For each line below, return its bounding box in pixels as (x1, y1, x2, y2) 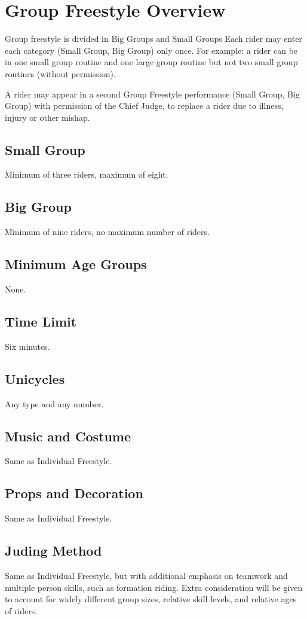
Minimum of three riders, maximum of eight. (5, 168, 168, 181)
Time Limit (5, 312, 77, 331)
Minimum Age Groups (5, 255, 147, 273)
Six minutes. (5, 340, 50, 352)
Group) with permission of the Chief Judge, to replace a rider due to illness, (5, 99, 284, 112)
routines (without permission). (5, 67, 116, 80)
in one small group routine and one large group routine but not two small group (5, 56, 298, 68)
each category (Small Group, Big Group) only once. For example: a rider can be (5, 44, 298, 56)
